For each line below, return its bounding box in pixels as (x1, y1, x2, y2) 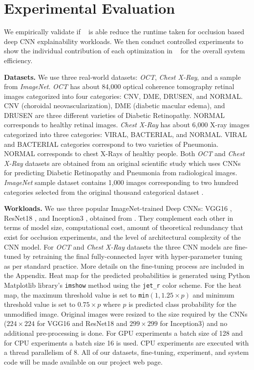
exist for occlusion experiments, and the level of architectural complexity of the (4, 232, 241, 242)
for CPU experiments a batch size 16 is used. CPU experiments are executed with (4, 337, 249, 347)
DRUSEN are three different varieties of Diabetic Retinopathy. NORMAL (4, 110, 225, 120)
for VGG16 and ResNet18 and (37, 318, 127, 328)
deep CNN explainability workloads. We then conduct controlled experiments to (4, 36, 243, 46)
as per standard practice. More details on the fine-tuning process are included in (4, 260, 244, 271)
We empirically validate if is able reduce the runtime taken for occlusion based (4, 26, 244, 37)
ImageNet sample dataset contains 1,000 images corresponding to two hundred (4, 177, 239, 187)
